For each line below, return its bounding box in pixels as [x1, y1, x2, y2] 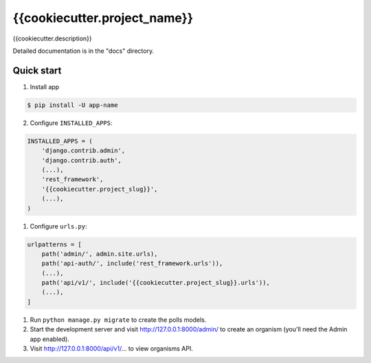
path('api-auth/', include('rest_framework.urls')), [41, 259, 223, 268]
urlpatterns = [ [27, 240, 82, 248]
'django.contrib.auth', [41, 156, 122, 164]
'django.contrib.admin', [41, 147, 126, 154]
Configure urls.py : [30, 222, 87, 230]
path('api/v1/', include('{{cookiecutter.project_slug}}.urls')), [41, 279, 271, 287]
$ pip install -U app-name [27, 101, 118, 109]
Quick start [12, 65, 62, 76]
